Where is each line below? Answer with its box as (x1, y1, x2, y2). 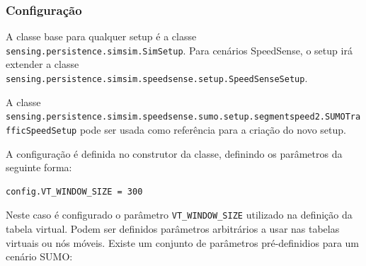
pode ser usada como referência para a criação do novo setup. (79, 122, 346, 137)
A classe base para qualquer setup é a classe (6, 29, 197, 44)
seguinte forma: (6, 160, 72, 175)
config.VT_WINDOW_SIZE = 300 (6, 186, 143, 197)
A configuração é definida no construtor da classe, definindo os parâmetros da (6, 146, 343, 161)
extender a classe (6, 57, 79, 71)
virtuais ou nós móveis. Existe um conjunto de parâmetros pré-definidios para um (6, 235, 360, 250)
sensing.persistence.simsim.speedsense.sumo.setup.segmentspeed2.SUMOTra (6, 112, 361, 122)
